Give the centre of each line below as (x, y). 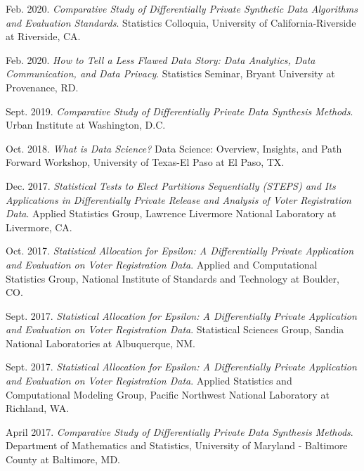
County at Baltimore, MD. (63, 459)
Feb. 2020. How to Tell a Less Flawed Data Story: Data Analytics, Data (161, 59)
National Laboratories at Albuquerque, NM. (100, 343)
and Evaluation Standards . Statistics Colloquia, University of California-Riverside (181, 22)
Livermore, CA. (39, 227)
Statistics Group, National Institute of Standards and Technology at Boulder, (173, 278)
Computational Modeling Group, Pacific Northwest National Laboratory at (168, 394)
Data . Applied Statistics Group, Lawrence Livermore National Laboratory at (171, 213)
